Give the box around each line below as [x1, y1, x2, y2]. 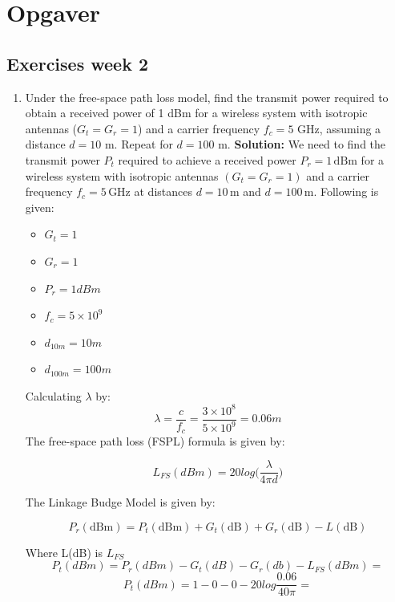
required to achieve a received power [118, 151, 296, 168]
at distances [134, 183, 192, 200]
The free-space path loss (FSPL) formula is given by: [25, 432, 285, 449]
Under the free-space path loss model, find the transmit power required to [25, 88, 389, 105]
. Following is [313, 183, 379, 200]
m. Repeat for [104, 136, 173, 153]
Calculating [25, 387, 82, 404]
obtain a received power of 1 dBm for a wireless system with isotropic [25, 104, 368, 121]
